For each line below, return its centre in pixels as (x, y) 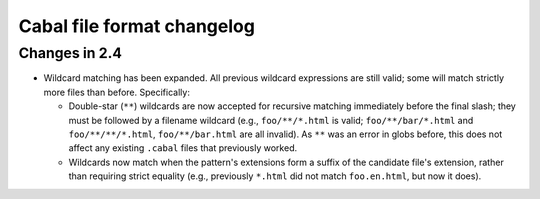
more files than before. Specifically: (116, 92)
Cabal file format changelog (136, 26)
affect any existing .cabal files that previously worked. (183, 148)
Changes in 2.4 (70, 53)
